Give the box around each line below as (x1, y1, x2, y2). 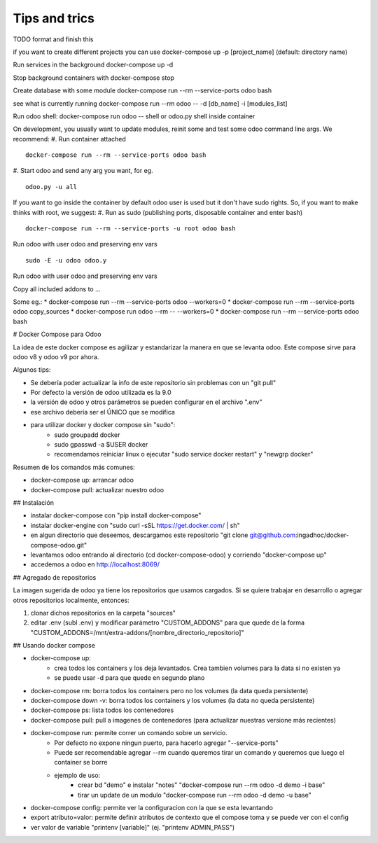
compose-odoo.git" (30, 541, 87, 549)
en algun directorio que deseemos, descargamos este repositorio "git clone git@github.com (30, 531, 296, 539)
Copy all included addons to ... (13, 284, 101, 293)
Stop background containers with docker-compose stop (13, 74, 175, 82)
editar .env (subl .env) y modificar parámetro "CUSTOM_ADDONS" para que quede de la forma (30, 618, 304, 627)
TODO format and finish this (13, 35, 94, 43)
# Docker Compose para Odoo (13, 330, 101, 339)
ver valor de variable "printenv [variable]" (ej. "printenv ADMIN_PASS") (30, 823, 235, 831)
